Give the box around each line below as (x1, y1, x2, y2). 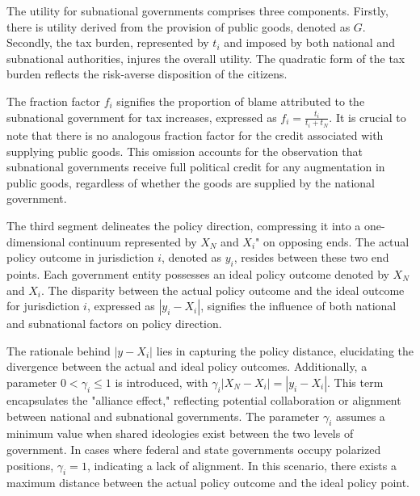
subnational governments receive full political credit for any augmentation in (6, 158, 385, 175)
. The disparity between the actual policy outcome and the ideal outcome (41, 281, 405, 298)
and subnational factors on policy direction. (6, 315, 222, 332)
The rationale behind (6, 342, 111, 359)
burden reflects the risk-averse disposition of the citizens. (6, 65, 288, 82)
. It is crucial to (329, 108, 406, 125)
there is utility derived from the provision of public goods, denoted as (6, 18, 351, 35)
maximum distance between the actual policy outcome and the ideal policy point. (6, 474, 410, 491)
